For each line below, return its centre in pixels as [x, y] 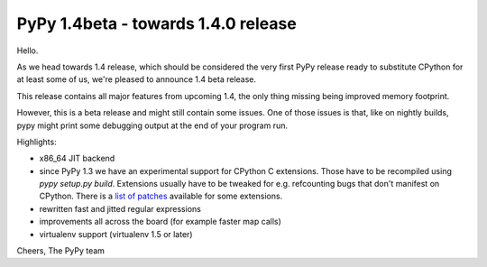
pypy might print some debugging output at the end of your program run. [152, 125]
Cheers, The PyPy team [61, 251]
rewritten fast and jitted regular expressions [120, 208]
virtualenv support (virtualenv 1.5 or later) [116, 234]
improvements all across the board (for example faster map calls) [160, 222]
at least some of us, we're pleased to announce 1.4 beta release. [137, 79]
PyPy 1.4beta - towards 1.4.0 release [156, 23]
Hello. [28, 51]
